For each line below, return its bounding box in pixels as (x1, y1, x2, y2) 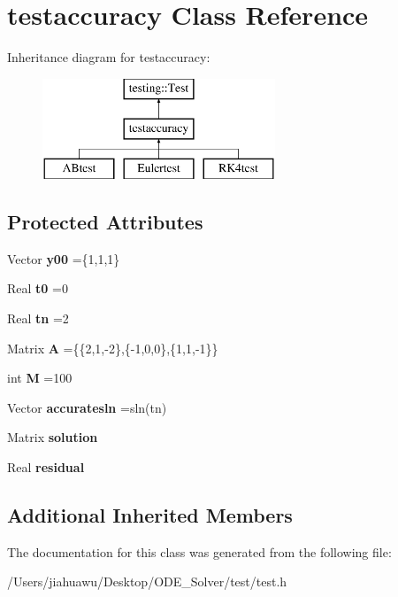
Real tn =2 (7, 309, 69, 328)
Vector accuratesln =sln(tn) (7, 398, 167, 416)
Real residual (7, 458, 85, 477)
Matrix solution (7, 428, 98, 446)
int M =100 (7, 368, 73, 387)
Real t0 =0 (7, 279, 68, 298)
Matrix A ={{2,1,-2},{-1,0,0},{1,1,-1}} (7, 338, 218, 357)
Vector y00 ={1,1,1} (7, 249, 120, 267)
